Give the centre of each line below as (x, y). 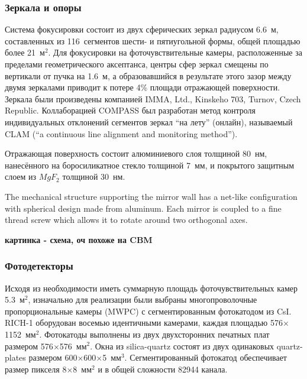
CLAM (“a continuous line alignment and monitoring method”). (121, 133)
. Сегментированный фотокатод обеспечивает (206, 357)
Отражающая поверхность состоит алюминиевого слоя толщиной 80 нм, (136, 153)
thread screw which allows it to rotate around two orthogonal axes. (126, 220)
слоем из (21, 176)
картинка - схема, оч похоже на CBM (79, 239)
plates (15, 357)
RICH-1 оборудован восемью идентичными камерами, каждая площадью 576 (144, 323)
